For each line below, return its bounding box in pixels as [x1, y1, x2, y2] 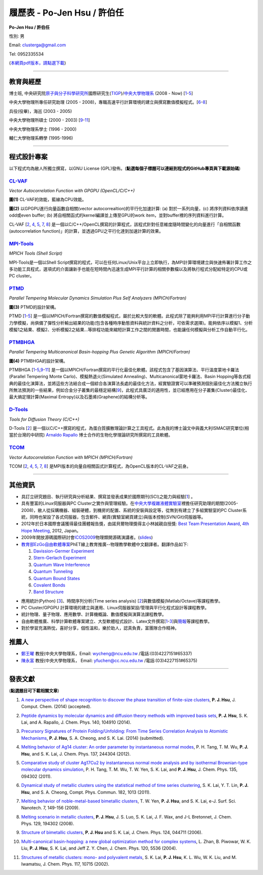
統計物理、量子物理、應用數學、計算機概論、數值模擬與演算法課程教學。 [21, 611, 167, 618]
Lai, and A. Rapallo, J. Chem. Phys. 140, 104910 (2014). [21, 719, 131, 725]
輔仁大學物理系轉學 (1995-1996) [9, 135, 73, 141]
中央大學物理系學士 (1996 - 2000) [9, 126, 77, 132]
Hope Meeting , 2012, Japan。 [21, 528, 81, 533]
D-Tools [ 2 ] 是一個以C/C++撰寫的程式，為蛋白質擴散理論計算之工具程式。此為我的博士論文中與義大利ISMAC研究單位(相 [9, 425, 249, 431]
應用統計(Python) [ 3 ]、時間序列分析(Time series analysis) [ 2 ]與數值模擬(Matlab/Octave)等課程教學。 [21, 598, 223, 603]
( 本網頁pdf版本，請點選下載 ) [9, 60, 66, 66]
